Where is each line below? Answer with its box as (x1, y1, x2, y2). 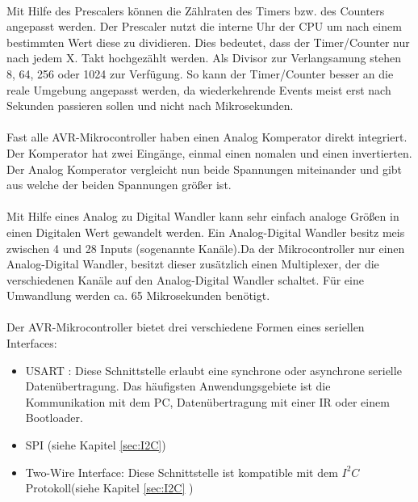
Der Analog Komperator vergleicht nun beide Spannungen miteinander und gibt (6, 160, 403, 177)
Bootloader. (25, 409, 83, 426)
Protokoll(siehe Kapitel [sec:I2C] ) (25, 479, 194, 496)
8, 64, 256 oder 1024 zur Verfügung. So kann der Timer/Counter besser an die (6, 65, 394, 82)
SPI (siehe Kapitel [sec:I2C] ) (25, 437, 166, 453)
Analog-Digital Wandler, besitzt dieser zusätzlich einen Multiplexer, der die (6, 255, 379, 272)
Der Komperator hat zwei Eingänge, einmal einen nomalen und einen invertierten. (6, 144, 412, 161)
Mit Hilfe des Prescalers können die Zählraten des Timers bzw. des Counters (6, 2, 385, 19)
